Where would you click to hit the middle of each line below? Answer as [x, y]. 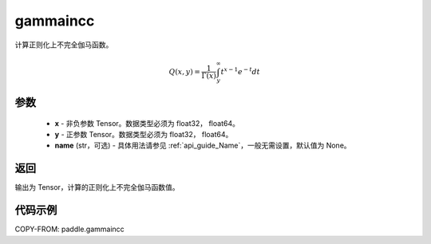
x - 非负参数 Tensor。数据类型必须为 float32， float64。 [147, 123]
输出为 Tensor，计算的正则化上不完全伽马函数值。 [97, 187]
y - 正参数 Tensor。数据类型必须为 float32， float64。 [144, 135]
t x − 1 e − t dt [241, 71]
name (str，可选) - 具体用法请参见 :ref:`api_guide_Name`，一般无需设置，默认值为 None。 [203, 146]
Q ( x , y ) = [185, 71]
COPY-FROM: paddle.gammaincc [70, 229]
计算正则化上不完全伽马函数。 [64, 45]
